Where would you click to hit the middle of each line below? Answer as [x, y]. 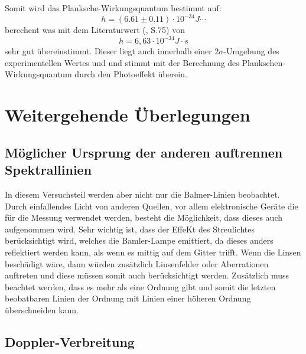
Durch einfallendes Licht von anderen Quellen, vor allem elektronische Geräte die [152, 206]
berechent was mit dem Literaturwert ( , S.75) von [95, 30]
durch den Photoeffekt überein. [131, 74]
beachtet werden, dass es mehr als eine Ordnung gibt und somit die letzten [140, 286]
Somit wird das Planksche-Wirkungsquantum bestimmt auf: [113, 8]
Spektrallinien [48, 170]
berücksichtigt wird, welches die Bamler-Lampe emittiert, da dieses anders [139, 240]
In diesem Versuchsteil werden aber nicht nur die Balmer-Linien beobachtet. [142, 194]
